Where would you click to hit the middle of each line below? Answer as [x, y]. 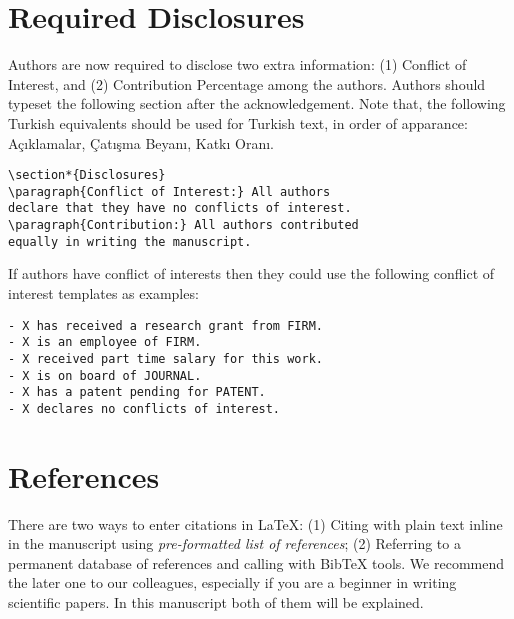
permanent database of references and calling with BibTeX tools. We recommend [256, 562]
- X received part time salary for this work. [165, 358]
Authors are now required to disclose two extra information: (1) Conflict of [237, 64]
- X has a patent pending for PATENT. [137, 392]
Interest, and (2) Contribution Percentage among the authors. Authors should [247, 83]
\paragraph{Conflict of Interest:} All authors [169, 191]
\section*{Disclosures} [87, 175]
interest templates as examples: [103, 292]
